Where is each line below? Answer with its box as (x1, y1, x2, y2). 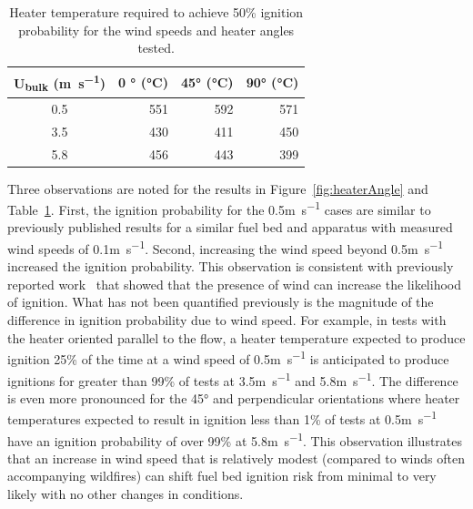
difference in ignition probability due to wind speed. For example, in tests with (7, 310, 447, 330)
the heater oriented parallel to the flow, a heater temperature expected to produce (7, 328, 466, 347)
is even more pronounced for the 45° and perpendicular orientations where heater (7, 388, 460, 407)
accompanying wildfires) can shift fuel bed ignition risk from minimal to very (7, 466, 437, 485)
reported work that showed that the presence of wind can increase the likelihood (7, 274, 461, 293)
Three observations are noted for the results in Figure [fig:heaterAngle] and (7, 178, 428, 198)
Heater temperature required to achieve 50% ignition (9, 3, 304, 21)
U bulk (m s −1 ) (14, 70, 106, 95)
